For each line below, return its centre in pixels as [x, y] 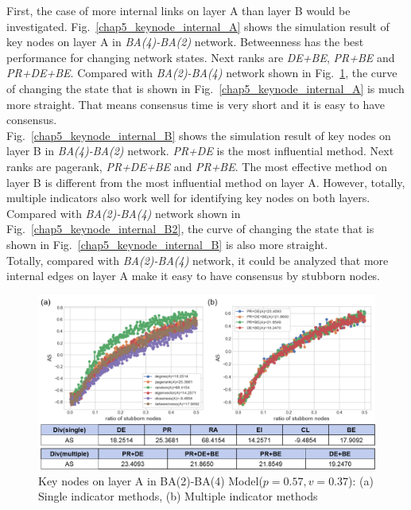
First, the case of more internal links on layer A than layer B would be [178, 10]
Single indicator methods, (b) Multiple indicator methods [178, 496]
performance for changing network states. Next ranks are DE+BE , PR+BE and [201, 57]
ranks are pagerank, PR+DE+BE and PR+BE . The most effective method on [197, 166]
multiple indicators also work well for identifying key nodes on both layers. [188, 198]
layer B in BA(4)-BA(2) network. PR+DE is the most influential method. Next [200, 151]
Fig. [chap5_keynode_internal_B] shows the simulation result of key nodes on [199, 135]
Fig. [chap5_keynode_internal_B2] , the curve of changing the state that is [190, 229]
